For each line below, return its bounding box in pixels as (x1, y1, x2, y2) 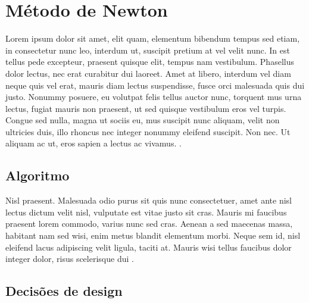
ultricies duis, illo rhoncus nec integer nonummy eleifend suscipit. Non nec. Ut (5, 125, 291, 138)
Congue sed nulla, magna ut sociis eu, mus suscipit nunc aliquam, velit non (5, 114, 280, 126)
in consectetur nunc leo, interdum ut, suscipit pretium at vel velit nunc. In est (5, 43, 290, 56)
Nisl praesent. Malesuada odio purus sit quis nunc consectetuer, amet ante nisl (5, 194, 292, 207)
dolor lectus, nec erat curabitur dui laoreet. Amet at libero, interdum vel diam (5, 67, 291, 79)
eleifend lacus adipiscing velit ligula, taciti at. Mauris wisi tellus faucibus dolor (5, 240, 292, 253)
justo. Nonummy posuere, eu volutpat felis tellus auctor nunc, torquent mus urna (5, 90, 302, 103)
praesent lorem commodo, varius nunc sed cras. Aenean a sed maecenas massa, (5, 217, 293, 230)
